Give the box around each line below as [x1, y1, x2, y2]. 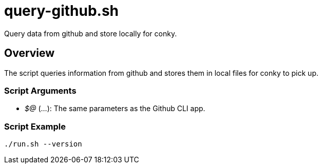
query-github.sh [4, 2, 119, 19]
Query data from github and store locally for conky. [4, 29, 177, 38]
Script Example [4, 121, 66, 132]
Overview [4, 47, 55, 60]
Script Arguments [4, 85, 77, 96]
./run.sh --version [4, 140, 82, 149]
